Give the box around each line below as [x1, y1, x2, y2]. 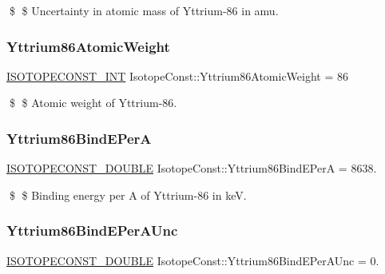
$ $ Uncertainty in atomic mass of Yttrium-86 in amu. [9, 2, 279, 18]
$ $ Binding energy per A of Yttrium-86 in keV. [9, 186, 247, 203]
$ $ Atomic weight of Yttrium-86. [9, 94, 177, 111]
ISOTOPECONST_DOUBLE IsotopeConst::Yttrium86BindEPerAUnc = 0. [6, 252, 379, 268]
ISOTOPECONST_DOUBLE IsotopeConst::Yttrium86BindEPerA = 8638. [6, 160, 377, 177]
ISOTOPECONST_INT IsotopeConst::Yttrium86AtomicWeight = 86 [6, 67, 349, 84]
